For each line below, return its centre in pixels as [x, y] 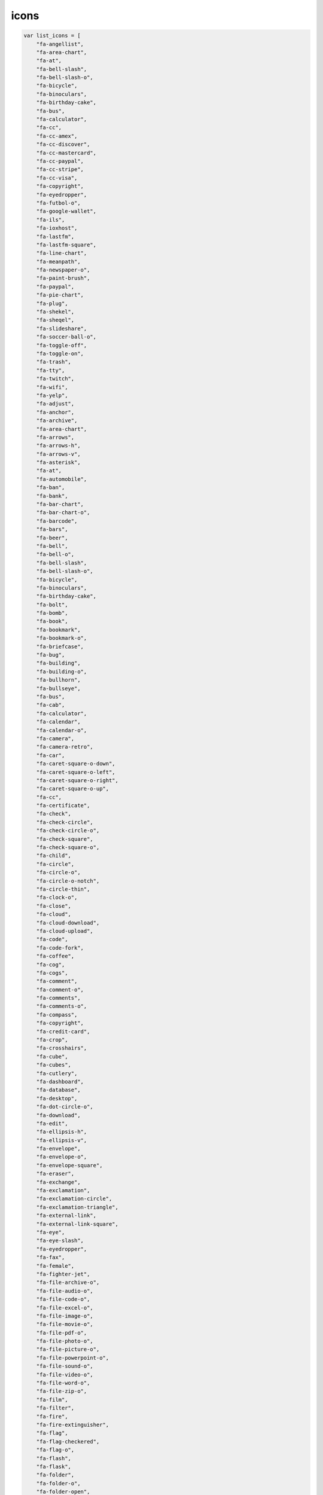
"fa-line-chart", [62, 253]
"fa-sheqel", [55, 320]
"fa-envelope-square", [69, 1165]
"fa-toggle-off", [62, 345]
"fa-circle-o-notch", [68, 881]
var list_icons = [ [52, 36]
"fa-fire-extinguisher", [73, 1424]
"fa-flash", [54, 1458]
